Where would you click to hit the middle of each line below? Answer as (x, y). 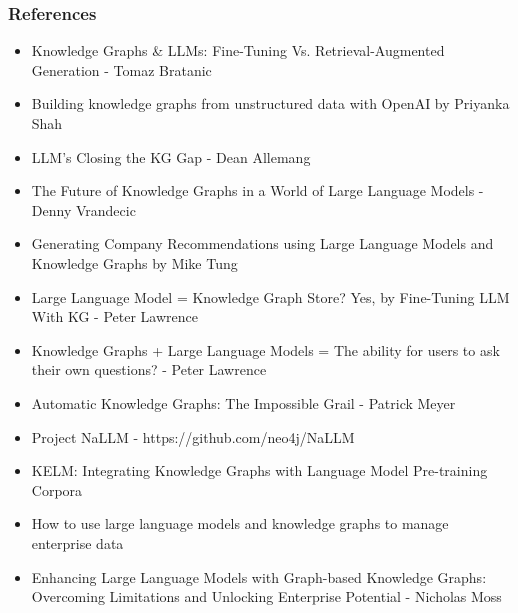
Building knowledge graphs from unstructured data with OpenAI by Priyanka (270, 103)
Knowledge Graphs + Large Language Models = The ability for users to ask (265, 349)
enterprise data (77, 542)
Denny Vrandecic (83, 209)
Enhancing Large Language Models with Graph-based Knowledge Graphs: (259, 576)
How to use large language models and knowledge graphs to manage (240, 523)
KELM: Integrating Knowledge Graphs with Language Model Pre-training (259, 470)
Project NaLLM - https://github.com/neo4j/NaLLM (193, 436)
